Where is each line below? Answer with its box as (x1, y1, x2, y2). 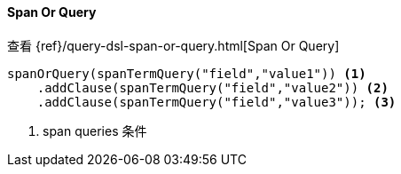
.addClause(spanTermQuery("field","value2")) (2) (36, 80, 389, 95)
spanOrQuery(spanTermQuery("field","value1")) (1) (7, 66, 366, 81)
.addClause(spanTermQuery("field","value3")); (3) (36, 94, 397, 109)
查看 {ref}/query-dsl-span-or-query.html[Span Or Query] (7, 37, 340, 53)
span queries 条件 (43, 123, 147, 138)
